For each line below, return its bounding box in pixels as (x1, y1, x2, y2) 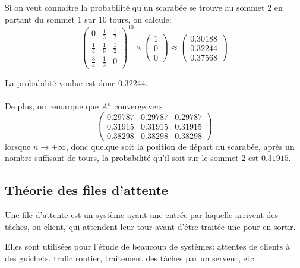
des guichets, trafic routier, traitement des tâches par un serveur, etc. (5, 251, 257, 264)
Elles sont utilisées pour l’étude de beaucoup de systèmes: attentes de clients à (5, 240, 290, 253)
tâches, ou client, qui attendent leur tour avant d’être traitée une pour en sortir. (5, 220, 296, 232)
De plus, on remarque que (5, 100, 99, 112)
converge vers (114, 100, 163, 112)
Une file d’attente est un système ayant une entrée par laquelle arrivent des (5, 209, 279, 221)
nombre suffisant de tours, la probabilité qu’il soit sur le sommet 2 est (5, 152, 259, 164)
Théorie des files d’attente (5, 181, 168, 199)
